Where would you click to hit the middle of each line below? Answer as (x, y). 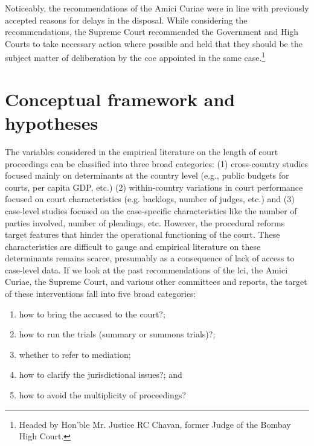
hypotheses (52, 123)
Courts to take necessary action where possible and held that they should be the (154, 43)
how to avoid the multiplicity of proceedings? (103, 395)
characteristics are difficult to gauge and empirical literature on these (133, 246)
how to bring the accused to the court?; (92, 314)
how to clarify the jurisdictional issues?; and (101, 374)
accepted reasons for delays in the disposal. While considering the (126, 20)
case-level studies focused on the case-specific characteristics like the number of (151, 210)
